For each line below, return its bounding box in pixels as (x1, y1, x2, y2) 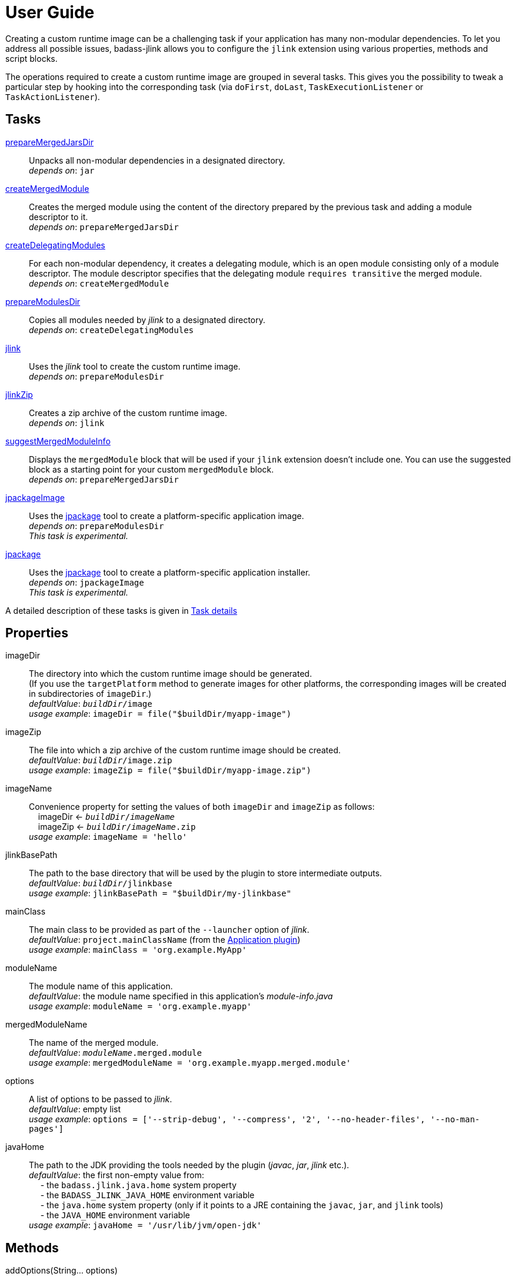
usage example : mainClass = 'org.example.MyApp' (29, 945, 247, 955)
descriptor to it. (29, 211, 88, 222)
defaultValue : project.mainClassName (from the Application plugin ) (29, 935, 301, 945)
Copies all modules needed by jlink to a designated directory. (29, 314, 265, 325)
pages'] (29, 1124, 64, 1134)
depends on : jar (29, 165, 95, 175)
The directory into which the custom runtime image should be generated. (29, 669, 312, 679)
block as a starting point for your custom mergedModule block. (29, 464, 274, 474)
